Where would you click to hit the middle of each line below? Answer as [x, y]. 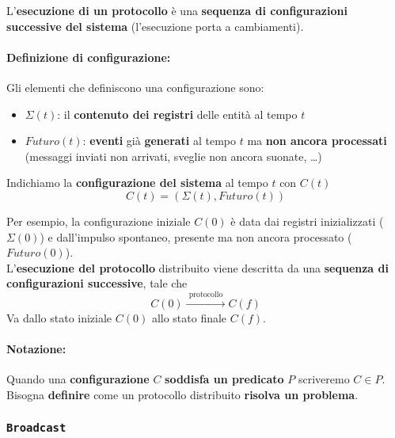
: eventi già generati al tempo [160, 141]
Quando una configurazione [78, 379]
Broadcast [36, 428]
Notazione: [36, 348]
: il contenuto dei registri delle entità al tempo [177, 114]
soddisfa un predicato [224, 379]
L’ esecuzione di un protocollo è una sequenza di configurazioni [177, 10]
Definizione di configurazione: [89, 57]
